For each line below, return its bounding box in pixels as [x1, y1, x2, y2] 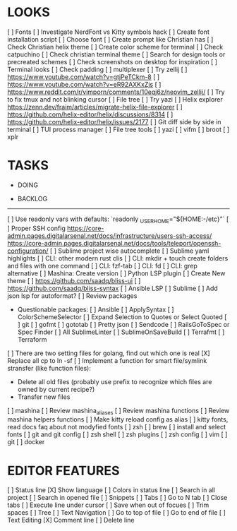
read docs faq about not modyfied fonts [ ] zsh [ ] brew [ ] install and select [7, 423, 226, 431]
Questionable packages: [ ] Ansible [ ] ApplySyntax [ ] [17, 305, 174, 314]
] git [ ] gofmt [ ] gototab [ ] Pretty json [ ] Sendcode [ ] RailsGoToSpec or [17, 320, 230, 328]
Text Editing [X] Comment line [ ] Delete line [7, 516, 135, 525]
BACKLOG [17, 194, 48, 203]
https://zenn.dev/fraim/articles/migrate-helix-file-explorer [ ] [7, 102, 183, 111]
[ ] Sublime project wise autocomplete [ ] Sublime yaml [49, 246, 209, 255]
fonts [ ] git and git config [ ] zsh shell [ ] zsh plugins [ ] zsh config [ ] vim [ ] [7, 430, 228, 438]
